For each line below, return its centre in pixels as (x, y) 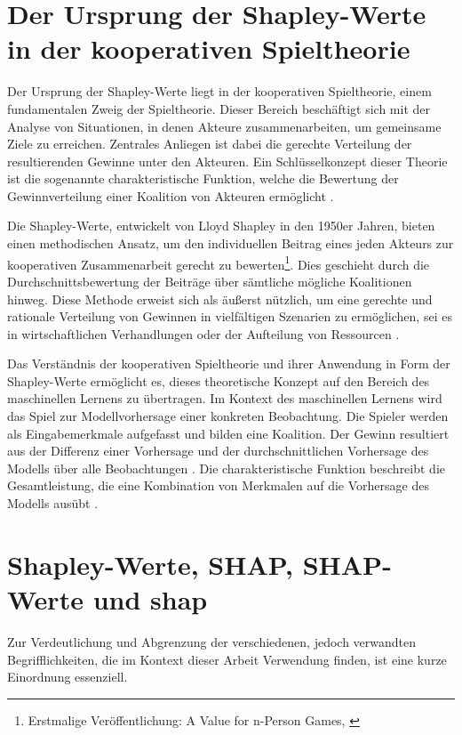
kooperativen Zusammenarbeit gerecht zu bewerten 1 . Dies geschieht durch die (219, 262)
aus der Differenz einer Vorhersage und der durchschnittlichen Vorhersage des (218, 451)
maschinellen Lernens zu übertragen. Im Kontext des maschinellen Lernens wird (225, 398)
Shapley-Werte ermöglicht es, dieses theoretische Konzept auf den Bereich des (219, 380)
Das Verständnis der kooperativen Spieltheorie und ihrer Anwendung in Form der (229, 363)
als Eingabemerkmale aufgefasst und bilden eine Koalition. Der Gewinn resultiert (228, 433)
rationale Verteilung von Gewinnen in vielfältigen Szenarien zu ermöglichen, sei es (230, 316)
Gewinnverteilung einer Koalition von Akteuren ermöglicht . (171, 195)
